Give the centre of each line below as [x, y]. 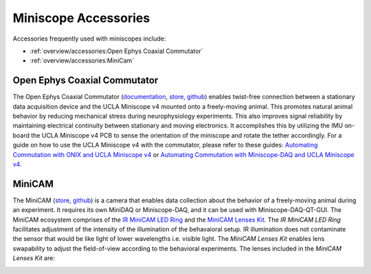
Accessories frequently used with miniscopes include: [89, 39]
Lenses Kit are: [34, 258]
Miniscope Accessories [81, 18]
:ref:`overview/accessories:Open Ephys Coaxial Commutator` [116, 51]
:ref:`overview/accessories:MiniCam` [82, 61]
